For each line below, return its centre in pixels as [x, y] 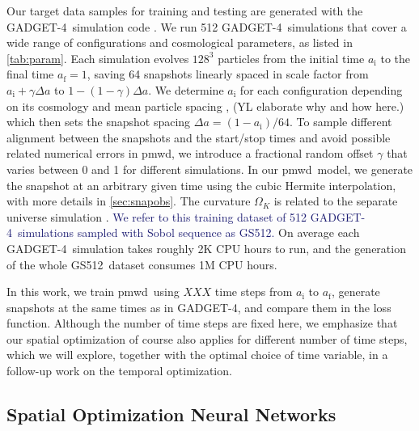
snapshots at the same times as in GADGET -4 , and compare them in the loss [199, 307]
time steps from [254, 292]
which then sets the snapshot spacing [99, 122]
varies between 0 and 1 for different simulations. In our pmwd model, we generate [210, 169]
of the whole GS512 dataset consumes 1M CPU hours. [142, 264]
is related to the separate [336, 201]
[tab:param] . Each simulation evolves [98, 58]
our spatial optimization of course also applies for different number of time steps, [207, 338]
